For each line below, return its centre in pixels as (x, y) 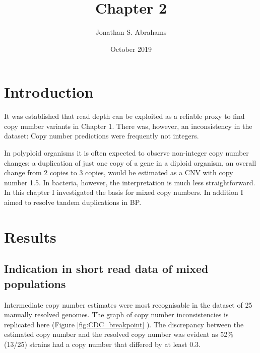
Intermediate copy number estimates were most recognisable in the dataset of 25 (128, 304)
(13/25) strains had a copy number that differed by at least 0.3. (103, 344)
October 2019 (131, 49)
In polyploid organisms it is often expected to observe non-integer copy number (126, 153)
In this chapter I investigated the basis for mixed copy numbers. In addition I (124, 192)
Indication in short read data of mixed (106, 269)
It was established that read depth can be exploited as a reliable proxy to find (124, 116)
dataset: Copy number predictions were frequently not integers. (102, 136)
